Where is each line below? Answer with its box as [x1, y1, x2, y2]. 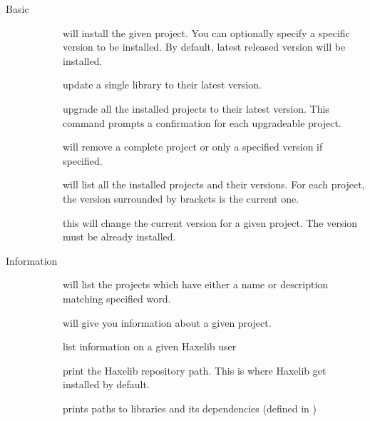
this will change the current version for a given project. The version [63, 215, 358, 230]
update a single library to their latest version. [63, 77, 262, 92]
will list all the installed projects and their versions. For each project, [63, 177, 365, 192]
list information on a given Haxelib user [63, 339, 237, 354]
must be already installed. [63, 229, 176, 244]
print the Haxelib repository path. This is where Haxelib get [63, 362, 327, 377]
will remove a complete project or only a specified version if [63, 139, 323, 154]
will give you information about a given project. [63, 315, 272, 330]
